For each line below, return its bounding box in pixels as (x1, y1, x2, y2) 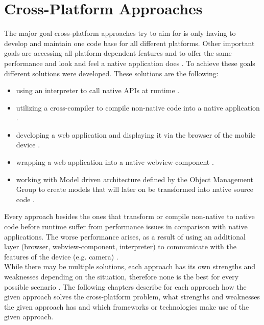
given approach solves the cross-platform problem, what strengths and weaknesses (4, 291, 260, 302)
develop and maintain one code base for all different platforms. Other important (4, 37, 255, 48)
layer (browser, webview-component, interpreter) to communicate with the (4, 241, 236, 252)
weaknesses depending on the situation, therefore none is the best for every (4, 271, 239, 281)
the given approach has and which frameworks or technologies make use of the (4, 301, 249, 312)
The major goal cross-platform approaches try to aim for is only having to (4, 28, 236, 38)
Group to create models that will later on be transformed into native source (16, 184, 253, 194)
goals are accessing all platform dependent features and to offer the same (4, 48, 232, 58)
